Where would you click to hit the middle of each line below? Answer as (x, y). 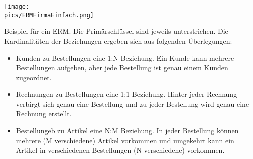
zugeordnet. (34, 77)
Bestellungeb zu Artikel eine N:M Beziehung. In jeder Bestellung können (127, 131)
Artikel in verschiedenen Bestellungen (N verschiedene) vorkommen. (120, 150)
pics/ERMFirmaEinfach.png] (49, 15)
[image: (17, 7)
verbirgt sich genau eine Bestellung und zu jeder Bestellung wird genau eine (133, 104)
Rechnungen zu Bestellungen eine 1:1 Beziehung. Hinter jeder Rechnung (126, 94)
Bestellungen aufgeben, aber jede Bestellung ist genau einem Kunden (122, 68)
